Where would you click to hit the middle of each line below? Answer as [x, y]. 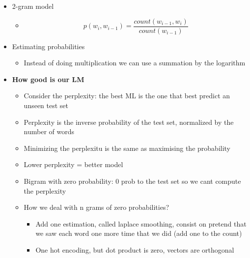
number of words [49, 131]
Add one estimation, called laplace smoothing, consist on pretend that [141, 223]
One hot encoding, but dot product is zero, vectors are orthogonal [135, 249]
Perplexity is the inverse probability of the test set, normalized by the [129, 122]
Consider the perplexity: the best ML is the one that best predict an [127, 96]
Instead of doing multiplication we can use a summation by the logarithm [135, 63]
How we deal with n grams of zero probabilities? [97, 207]
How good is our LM [48, 79]
